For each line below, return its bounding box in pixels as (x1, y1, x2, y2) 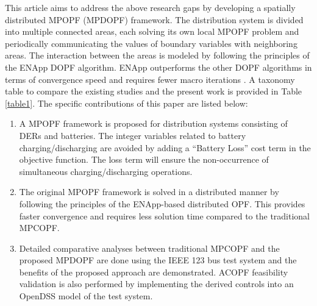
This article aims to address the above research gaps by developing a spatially (5, 1, 296, 13)
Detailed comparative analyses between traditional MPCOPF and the (19, 241, 280, 254)
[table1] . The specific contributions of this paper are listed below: (5, 96, 248, 109)
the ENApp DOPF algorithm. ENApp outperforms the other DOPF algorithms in (5, 60, 312, 73)
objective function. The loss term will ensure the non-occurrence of (19, 153, 269, 166)
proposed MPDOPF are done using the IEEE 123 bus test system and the (19, 254, 297, 266)
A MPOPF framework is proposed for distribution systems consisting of (19, 117, 288, 130)
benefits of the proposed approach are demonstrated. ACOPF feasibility (19, 265, 288, 278)
